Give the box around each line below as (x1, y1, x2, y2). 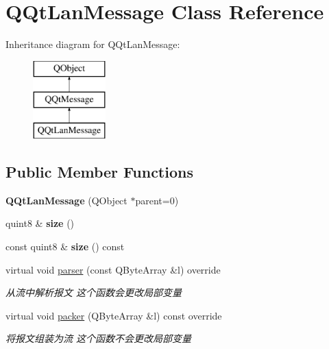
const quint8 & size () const (5, 239, 125, 254)
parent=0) (135, 193, 179, 207)
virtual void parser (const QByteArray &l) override (5, 262, 221, 276)
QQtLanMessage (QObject (5, 193, 127, 207)
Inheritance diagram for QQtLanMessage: (5, 37, 180, 51)
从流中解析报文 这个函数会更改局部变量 (5, 285, 182, 300)
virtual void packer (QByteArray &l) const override (5, 308, 222, 322)
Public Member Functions (5, 161, 193, 182)
